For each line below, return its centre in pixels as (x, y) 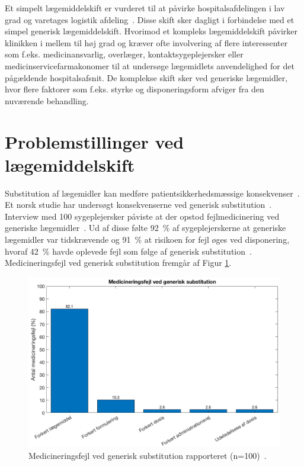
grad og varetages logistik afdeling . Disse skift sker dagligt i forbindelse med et (150, 19)
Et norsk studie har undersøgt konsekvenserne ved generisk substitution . (138, 205)
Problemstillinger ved (95, 141)
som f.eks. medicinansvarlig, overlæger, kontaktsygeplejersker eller (124, 54)
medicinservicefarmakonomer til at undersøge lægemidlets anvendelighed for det (150, 65)
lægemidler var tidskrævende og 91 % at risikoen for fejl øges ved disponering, (147, 240)
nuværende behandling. (47, 100)
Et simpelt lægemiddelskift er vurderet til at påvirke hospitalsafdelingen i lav (145, 8)
